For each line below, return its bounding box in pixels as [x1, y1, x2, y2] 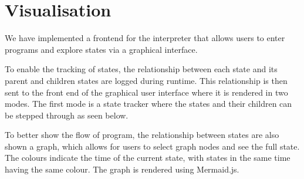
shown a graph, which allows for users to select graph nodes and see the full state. [5, 140, 300, 152]
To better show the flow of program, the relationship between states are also [5, 129, 279, 141]
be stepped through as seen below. [5, 109, 129, 121]
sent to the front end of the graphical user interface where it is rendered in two [5, 86, 288, 98]
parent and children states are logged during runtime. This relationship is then [5, 74, 288, 86]
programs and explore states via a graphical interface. [5, 43, 198, 55]
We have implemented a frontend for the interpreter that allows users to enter [5, 32, 285, 44]
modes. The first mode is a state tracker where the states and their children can [5, 97, 292, 110]
